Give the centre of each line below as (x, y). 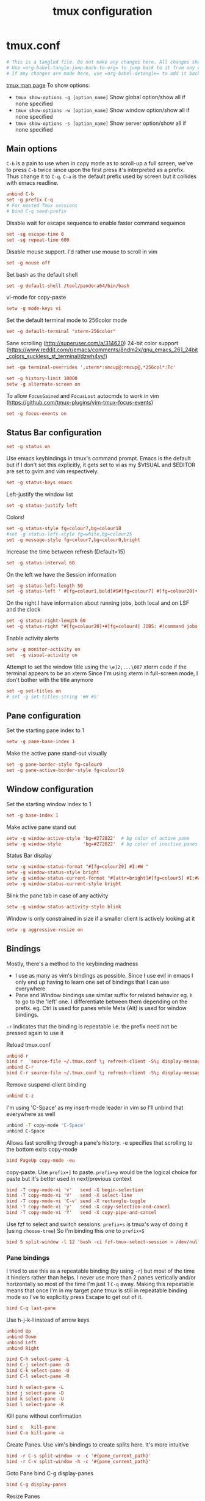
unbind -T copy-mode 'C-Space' (46, 1125)
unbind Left (21, 1342)
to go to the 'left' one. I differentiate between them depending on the (101, 1001)
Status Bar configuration (54, 433)
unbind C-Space (26, 1131)
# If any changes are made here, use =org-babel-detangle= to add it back (103, 73)
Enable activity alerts (33, 638)
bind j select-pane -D (35, 1393)
